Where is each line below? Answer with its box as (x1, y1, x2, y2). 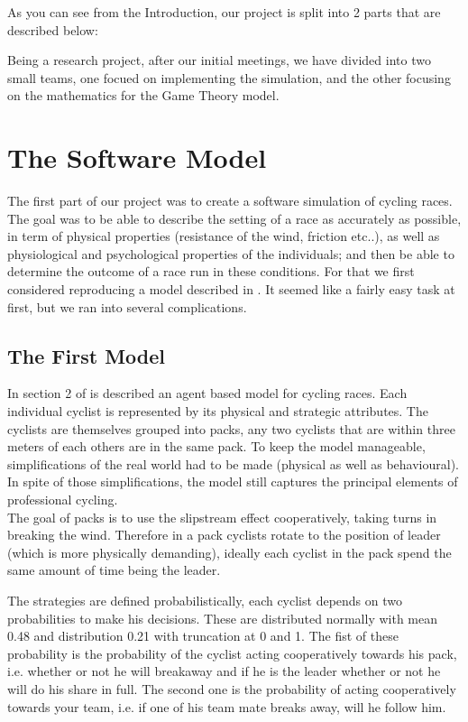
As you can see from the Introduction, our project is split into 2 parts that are (7, 3, 441, 21)
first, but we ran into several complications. (7, 297, 247, 316)
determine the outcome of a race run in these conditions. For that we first (7, 262, 415, 281)
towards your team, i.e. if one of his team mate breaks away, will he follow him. (7, 697, 446, 716)
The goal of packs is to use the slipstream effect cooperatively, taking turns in (7, 507, 437, 526)
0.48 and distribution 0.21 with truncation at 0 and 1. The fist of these (7, 626, 399, 645)
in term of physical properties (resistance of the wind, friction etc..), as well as (7, 227, 440, 245)
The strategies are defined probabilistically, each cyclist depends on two (7, 590, 402, 609)
